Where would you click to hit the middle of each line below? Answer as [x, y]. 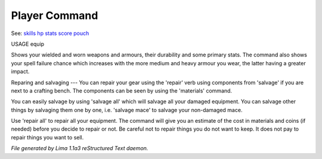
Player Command [55, 15]
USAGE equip [28, 44]
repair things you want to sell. [47, 137]
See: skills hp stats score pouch [50, 33]
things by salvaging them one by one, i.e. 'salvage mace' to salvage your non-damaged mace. [127, 110]
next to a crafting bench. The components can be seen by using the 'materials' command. [122, 90]
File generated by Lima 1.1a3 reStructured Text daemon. [80, 148]
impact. [20, 72]
